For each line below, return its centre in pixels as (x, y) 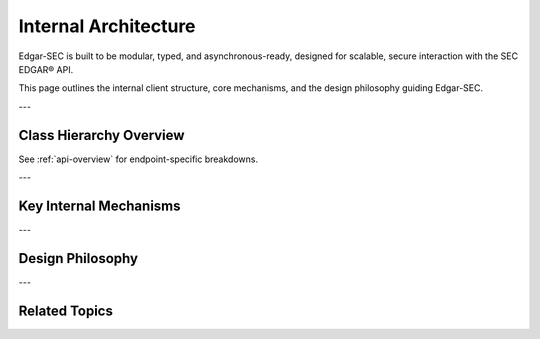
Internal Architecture (107, 26)
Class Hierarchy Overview (101, 135)
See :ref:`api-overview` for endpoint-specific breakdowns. (138, 159)
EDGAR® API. (46, 69)
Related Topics (66, 310)
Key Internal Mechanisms (99, 205)
